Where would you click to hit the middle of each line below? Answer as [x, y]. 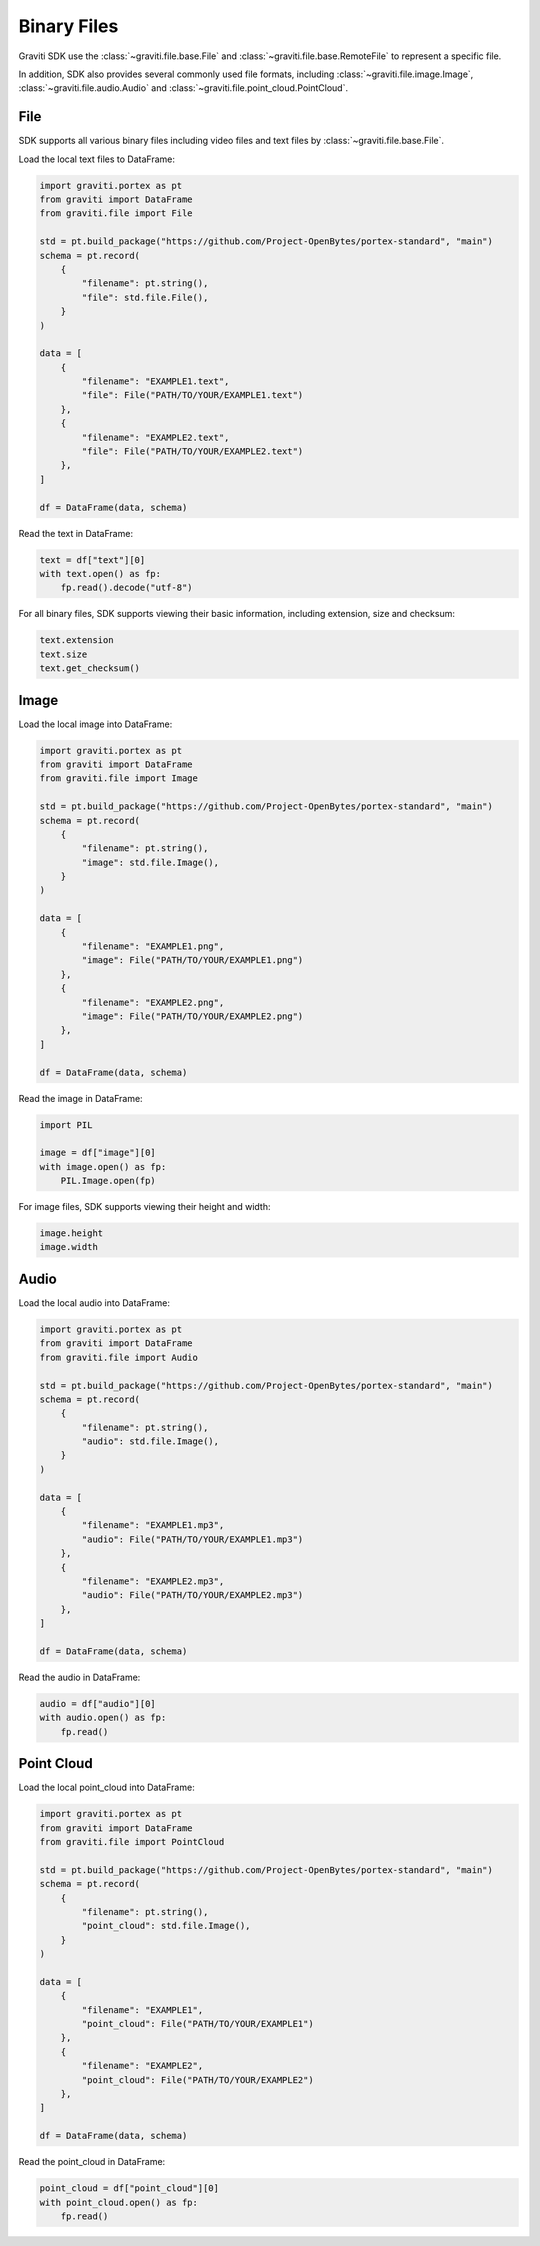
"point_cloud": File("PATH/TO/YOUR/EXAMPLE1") [197, 2024]
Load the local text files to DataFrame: [96, 159]
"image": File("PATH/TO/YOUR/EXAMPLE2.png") [192, 1016]
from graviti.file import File [116, 213]
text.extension [76, 640]
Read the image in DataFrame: [81, 1098]
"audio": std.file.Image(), [150, 1441]
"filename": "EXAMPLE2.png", [153, 1002]
